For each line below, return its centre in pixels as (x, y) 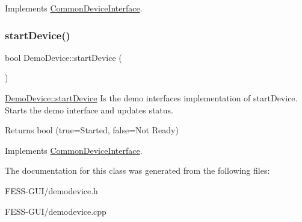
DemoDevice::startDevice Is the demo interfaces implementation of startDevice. (151, 98)
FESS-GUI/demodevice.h (51, 190)
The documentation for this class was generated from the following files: (137, 170)
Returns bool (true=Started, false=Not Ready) (92, 130)
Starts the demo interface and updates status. (89, 109)
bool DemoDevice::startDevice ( (63, 57)
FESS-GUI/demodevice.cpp (56, 211)
